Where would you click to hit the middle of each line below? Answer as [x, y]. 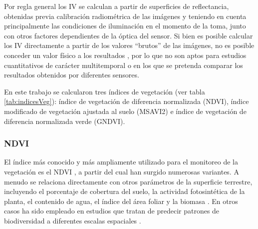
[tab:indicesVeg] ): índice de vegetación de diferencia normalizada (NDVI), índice [127, 101]
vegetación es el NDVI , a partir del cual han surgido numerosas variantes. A [122, 171]
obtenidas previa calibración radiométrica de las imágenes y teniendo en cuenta [125, 16]
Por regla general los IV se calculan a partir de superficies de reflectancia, [117, 6]
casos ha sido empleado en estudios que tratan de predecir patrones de [112, 211]
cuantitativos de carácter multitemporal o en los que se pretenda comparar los [124, 65]
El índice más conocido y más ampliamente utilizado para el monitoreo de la [121, 162]
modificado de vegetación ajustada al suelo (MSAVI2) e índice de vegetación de [125, 111]
